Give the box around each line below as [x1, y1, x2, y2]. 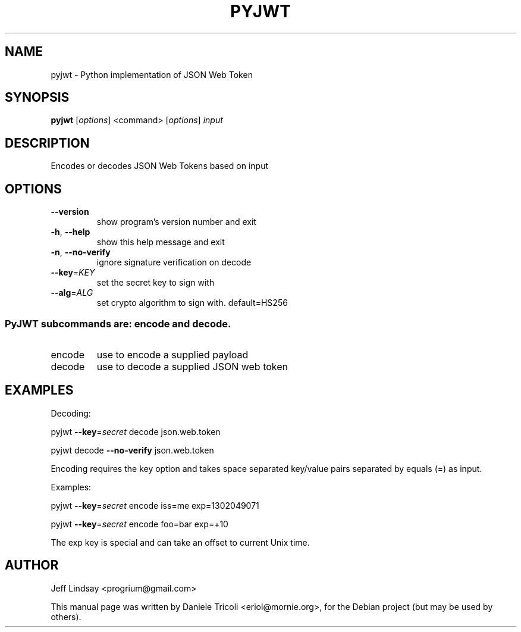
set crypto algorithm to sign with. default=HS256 [96, 298, 288, 308]
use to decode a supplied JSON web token [96, 360, 288, 373]
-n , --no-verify [51, 247, 111, 258]
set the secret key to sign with [96, 277, 215, 288]
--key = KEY [51, 267, 95, 278]
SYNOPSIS [5, 90, 70, 105]
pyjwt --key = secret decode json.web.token [51, 426, 221, 437]
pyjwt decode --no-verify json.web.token [51, 445, 214, 455]
